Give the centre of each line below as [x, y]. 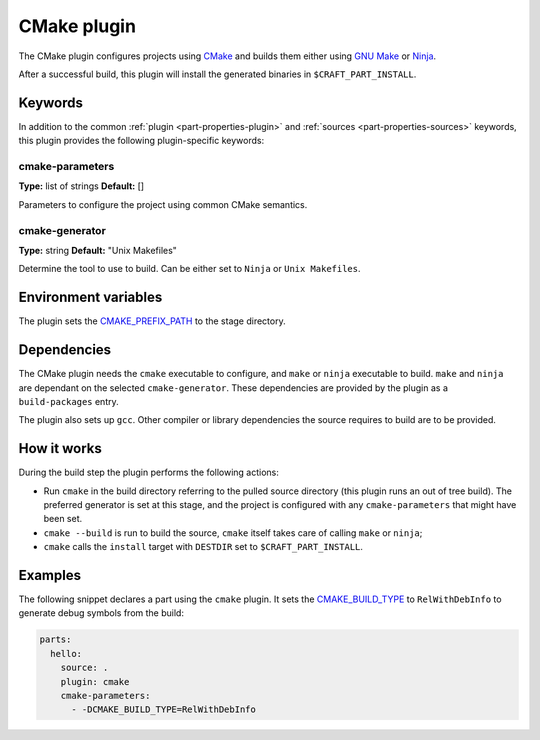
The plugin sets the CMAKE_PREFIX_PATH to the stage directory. [152, 321]
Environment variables [90, 297]
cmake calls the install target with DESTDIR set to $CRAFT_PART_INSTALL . [203, 547]
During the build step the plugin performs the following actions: [149, 472]
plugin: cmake [95, 681]
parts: [55, 639]
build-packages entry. [68, 401]
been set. [63, 519]
